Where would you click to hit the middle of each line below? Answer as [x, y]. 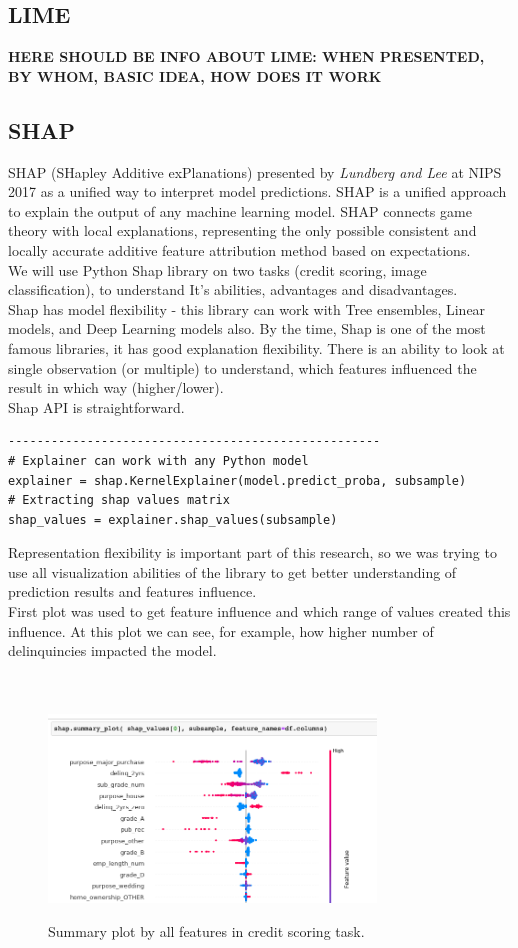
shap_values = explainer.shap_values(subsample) [173, 519]
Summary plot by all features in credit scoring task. [206, 930]
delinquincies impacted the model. [112, 650]
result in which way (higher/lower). [116, 387]
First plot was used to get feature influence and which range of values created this [259, 611]
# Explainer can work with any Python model [158, 460]
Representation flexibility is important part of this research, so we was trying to [252, 552]
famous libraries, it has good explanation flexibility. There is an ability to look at [256, 347]
